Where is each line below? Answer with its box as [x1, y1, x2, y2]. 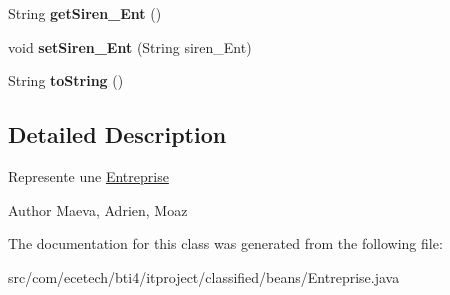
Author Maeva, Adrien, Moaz [8, 199, 188, 220]
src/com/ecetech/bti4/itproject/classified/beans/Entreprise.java [8, 266, 400, 287]
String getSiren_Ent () [8, 3, 162, 23]
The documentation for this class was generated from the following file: [8, 233, 443, 254]
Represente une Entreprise [8, 165, 169, 186]
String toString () [8, 70, 124, 91]
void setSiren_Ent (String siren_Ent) [8, 36, 252, 57]
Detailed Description [8, 119, 227, 150]
